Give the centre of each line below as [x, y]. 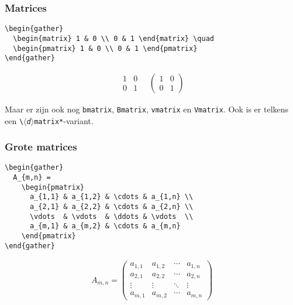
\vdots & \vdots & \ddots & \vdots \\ [111, 216]
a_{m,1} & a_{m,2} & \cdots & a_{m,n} [105, 226]
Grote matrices [41, 147]
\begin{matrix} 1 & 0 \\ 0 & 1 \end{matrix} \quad [113, 38]
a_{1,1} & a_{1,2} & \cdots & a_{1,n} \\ [111, 197]
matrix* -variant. [64, 120]
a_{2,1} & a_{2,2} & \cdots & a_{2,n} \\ [111, 207]
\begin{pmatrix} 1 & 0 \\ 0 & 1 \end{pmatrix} [105, 48]
